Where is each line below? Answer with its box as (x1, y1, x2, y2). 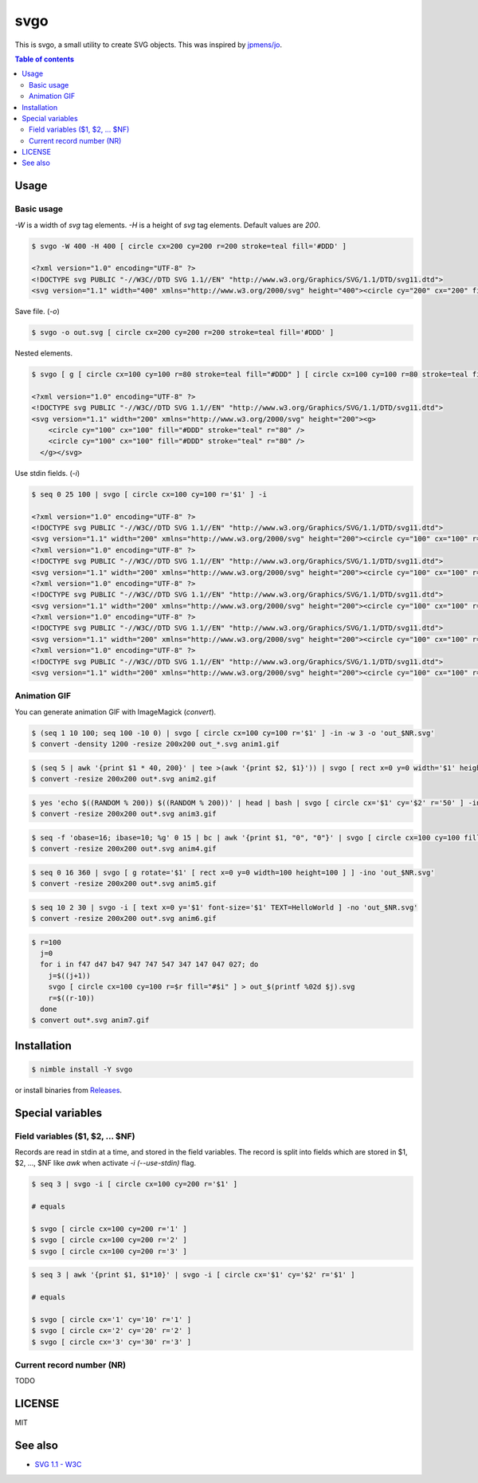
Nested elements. (14, 348, 73, 358)
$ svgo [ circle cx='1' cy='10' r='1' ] (31, 1315, 191, 1324)
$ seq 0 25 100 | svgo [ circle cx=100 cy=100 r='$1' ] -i (31, 490, 267, 498)
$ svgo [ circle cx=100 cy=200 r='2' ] (31, 1236, 187, 1245)
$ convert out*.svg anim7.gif (31, 1016, 150, 1025)
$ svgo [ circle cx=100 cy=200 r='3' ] (31, 1246, 187, 1256)
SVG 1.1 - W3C (34, 1460, 82, 1469)
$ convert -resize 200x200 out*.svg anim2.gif (31, 774, 217, 784)
